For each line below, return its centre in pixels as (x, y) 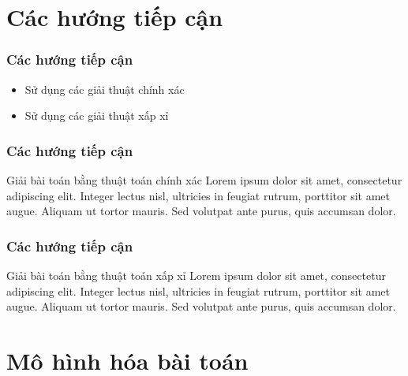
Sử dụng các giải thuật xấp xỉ (97, 115)
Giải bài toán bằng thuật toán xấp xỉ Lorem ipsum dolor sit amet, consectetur (196, 275)
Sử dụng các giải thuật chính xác (105, 89)
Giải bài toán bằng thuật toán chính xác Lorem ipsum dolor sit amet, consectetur (204, 180)
